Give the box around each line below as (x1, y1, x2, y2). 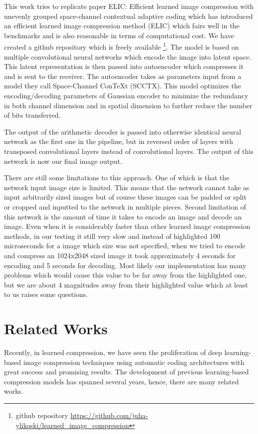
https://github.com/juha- (70, 410, 148, 420)
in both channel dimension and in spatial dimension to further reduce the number (4, 100, 253, 110)
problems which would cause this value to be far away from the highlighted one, (4, 270, 247, 280)
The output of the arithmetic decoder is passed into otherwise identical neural (4, 126, 242, 137)
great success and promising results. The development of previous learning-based (4, 366, 249, 377)
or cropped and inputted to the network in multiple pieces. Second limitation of (4, 201, 246, 212)
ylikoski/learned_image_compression (15, 420, 129, 430)
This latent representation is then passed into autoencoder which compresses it (4, 61, 244, 72)
